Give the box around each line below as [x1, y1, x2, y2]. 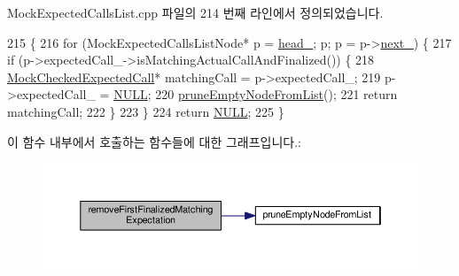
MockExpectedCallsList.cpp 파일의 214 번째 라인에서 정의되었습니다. [7, 4, 384, 21]
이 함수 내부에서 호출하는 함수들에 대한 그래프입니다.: [7, 132, 301, 150]
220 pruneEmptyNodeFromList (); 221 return [155, 85, 398, 103]
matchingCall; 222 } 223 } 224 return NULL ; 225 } [7, 102, 284, 120]
